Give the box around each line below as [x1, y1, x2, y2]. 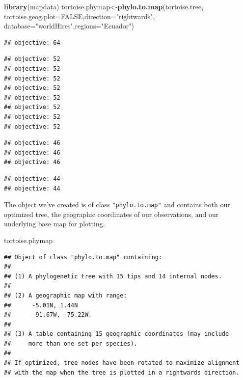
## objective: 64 [4, 39, 60, 46]
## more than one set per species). [4, 340, 138, 347]
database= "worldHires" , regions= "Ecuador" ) [4, 21, 135, 31]
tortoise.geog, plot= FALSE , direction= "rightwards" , [4, 11, 155, 21]
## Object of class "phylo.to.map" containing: [4, 253, 162, 261]
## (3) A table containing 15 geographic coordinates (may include [4, 330, 229, 338]
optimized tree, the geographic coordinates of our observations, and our [4, 209, 219, 219]
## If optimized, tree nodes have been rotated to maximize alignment [4, 359, 240, 367]
